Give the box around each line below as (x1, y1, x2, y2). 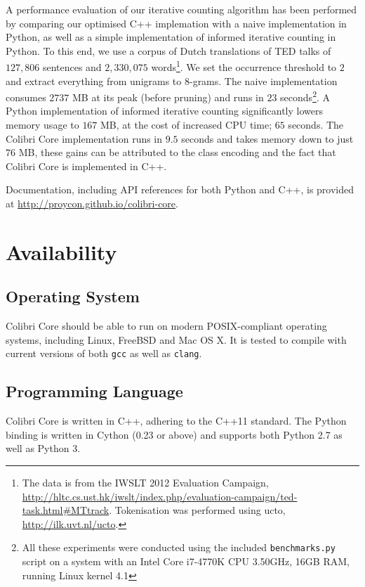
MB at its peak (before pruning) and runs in (72, 89, 264, 104)
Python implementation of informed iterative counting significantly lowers (6, 103, 324, 118)
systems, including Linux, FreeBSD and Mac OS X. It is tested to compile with (6, 332, 347, 347)
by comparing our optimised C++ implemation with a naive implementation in (6, 15, 347, 30)
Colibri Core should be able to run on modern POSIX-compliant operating (6, 318, 327, 333)
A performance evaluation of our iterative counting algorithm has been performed (6, 2, 357, 16)
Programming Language (6, 380, 183, 402)
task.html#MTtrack (22, 503, 109, 517)
